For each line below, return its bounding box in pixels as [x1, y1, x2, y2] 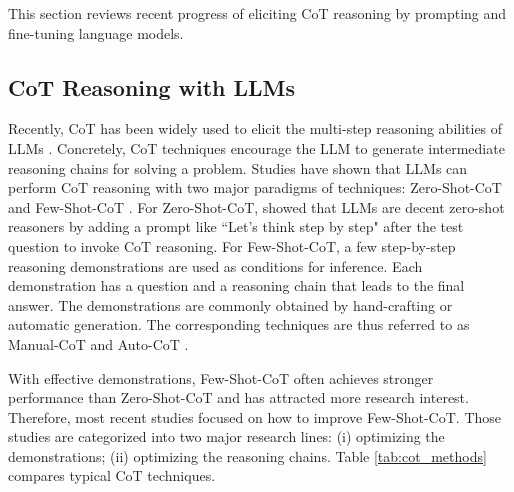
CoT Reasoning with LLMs [8, 71, 296, 102]
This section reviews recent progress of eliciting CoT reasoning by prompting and [8, 3, 507, 23]
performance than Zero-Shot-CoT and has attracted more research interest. [8, 387, 469, 408]
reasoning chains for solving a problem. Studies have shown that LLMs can [8, 157, 468, 178]
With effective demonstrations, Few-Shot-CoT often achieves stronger [8, 367, 434, 388]
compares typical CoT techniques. [8, 465, 216, 486]
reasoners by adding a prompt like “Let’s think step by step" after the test [8, 216, 464, 237]
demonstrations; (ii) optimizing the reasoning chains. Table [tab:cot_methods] [8, 445, 487, 466]
